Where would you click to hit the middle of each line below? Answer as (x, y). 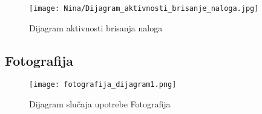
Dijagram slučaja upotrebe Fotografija (100, 104)
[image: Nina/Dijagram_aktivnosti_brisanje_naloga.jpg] (144, 8)
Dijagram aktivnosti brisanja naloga (96, 27)
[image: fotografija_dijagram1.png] (103, 85)
